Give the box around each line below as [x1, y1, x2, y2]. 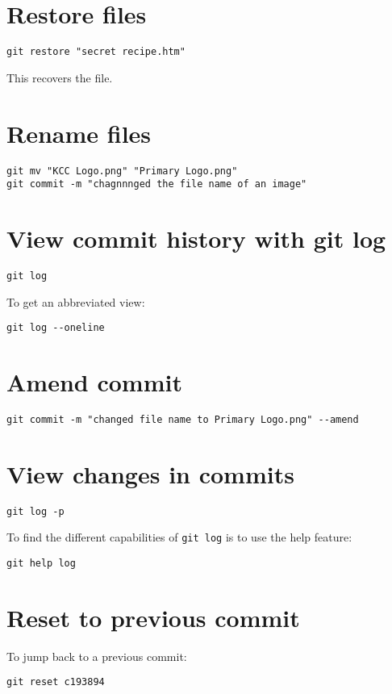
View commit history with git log [6, 222, 386, 254]
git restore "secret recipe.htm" [6, 46, 186, 58]
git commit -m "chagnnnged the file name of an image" [6, 178, 307, 190]
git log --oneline [6, 322, 105, 334]
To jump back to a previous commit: [6, 647, 187, 664]
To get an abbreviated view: [6, 293, 145, 310]
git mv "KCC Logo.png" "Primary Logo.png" [6, 165, 238, 177]
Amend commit [6, 366, 182, 399]
